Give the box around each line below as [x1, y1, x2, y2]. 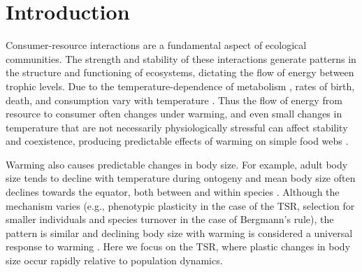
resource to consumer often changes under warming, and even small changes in [6, 106, 342, 121]
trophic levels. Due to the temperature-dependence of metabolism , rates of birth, [6, 78, 355, 93]
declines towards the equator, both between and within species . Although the [6, 185, 340, 199]
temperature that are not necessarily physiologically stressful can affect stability [6, 120, 348, 134]
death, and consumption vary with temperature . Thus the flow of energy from [6, 92, 342, 107]
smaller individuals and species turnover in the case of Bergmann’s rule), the [6, 212, 334, 227]
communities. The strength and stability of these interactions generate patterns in [6, 51, 356, 66]
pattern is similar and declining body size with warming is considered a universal [6, 225, 353, 240]
